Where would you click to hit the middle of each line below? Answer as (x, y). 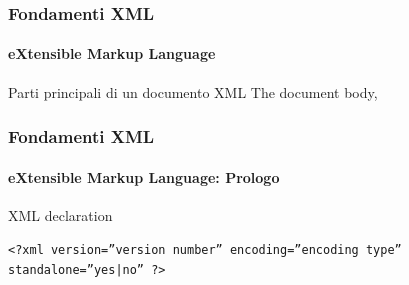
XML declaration (60, 214)
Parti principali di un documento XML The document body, (193, 91)
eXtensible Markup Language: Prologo (144, 176)
